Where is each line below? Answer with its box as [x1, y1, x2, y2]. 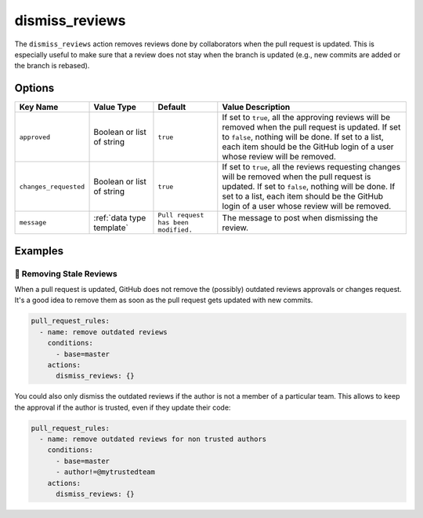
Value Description [222, 102, 291, 113]
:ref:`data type [93, 212, 146, 223]
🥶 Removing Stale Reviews [14, 268, 117, 279]
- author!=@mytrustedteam [56, 468, 156, 476]
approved [19, 133, 51, 141]
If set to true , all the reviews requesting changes [222, 162, 401, 173]
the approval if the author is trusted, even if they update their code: [14, 403, 231, 412]
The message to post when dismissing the [222, 212, 378, 223]
